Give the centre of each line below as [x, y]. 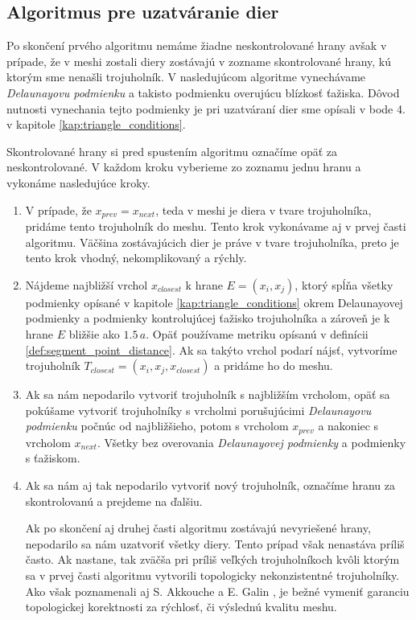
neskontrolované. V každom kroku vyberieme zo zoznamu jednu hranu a [184, 167]
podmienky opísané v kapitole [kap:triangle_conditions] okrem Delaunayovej [214, 302]
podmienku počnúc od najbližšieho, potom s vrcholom [157, 426]
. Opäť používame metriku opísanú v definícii [257, 333]
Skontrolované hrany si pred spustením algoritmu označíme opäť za [172, 151]
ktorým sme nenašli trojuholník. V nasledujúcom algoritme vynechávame [186, 77]
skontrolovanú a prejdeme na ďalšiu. [114, 501]
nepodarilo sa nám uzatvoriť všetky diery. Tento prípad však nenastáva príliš [215, 543]
